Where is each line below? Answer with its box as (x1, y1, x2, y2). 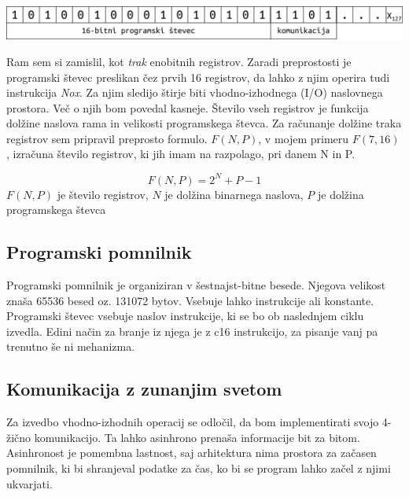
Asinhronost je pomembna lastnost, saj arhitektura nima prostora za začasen (6, 444, 377, 461)
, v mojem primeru (258, 130, 349, 146)
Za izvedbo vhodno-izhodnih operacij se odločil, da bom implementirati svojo (6, 414, 379, 430)
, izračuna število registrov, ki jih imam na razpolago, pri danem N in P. (6, 145, 356, 162)
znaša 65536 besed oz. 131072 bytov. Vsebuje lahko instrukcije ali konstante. (6, 292, 374, 308)
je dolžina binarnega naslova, (164, 186, 304, 202)
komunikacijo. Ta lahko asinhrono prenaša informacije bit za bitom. (34, 429, 360, 445)
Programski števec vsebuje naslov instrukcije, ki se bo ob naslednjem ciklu (6, 307, 364, 324)
